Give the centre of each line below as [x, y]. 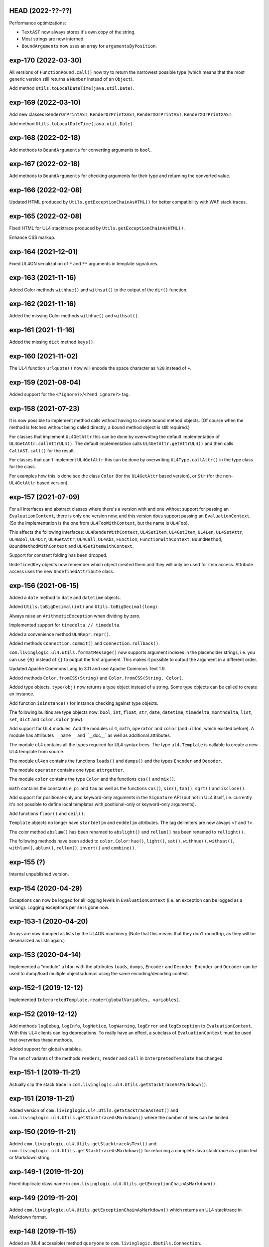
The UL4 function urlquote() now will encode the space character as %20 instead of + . [100, 368]
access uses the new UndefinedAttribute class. [62, 572]
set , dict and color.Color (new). [47, 719]
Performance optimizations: [38, 23]
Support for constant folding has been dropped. [58, 555]
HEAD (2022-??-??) [41, 11]
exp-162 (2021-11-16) [43, 304]
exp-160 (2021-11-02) [44, 356]
